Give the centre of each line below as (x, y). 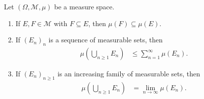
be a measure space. (84, 6)
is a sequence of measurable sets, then (105, 40)
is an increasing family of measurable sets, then (129, 74)
